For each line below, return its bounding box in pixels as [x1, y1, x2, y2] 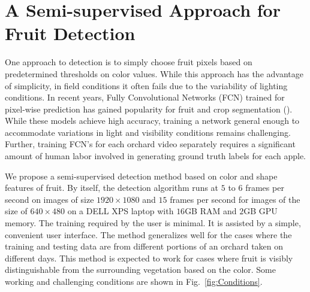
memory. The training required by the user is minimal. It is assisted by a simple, [5, 217, 301, 229]
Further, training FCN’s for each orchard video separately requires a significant [5, 138, 296, 150]
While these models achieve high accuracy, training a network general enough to [5, 114, 300, 127]
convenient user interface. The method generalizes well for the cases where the [5, 228, 292, 241]
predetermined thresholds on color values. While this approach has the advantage [5, 67, 303, 80]
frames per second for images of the [170, 193, 300, 205]
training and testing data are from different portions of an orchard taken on [5, 240, 284, 253]
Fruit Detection [5, 21, 136, 45]
